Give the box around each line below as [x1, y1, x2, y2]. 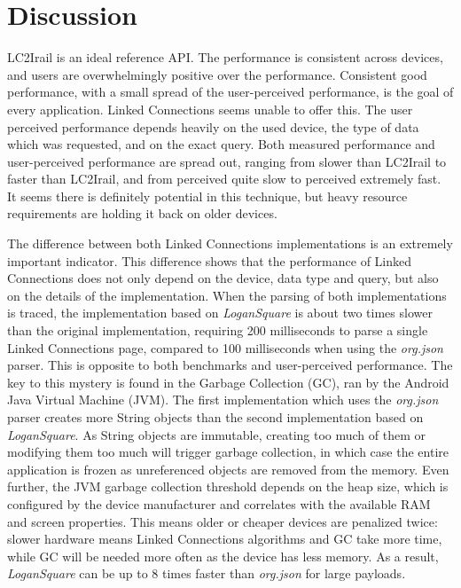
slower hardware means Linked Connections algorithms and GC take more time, [7, 529, 442, 548]
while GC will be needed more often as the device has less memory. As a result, [7, 546, 439, 565]
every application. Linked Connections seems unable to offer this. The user [7, 99, 413, 118]
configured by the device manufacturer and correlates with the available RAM [7, 494, 431, 513]
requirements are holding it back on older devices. [7, 204, 277, 223]
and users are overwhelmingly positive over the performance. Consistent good [7, 65, 427, 83]
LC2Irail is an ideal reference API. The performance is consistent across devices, [7, 48, 443, 67]
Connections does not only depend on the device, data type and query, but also [7, 269, 439, 287]
